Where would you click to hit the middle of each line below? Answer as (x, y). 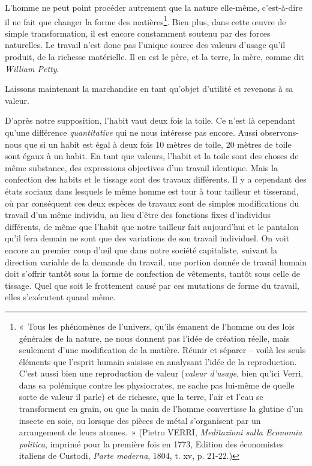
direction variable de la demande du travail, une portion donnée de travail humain (156, 262)
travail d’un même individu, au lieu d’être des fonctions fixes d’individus (138, 215)
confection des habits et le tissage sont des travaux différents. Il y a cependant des (156, 179)
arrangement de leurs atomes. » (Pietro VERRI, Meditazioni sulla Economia (160, 432)
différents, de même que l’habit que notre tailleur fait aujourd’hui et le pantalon (152, 226)
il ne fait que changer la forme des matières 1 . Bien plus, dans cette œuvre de (145, 20)
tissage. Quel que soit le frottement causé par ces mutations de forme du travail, (152, 285)
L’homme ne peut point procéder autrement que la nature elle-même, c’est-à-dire (154, 7)
